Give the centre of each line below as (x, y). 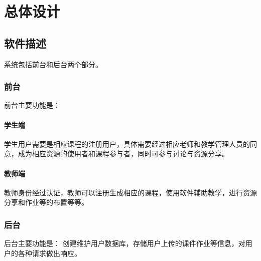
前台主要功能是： (32, 105)
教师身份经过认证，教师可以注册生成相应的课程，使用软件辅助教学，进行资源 (130, 192)
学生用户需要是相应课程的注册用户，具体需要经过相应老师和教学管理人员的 (127, 144)
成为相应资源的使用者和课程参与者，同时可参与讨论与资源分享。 (123, 154)
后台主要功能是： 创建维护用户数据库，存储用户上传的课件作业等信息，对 (125, 243)
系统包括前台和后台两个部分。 (53, 64)
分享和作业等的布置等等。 (46, 202)
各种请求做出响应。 (49, 253)
